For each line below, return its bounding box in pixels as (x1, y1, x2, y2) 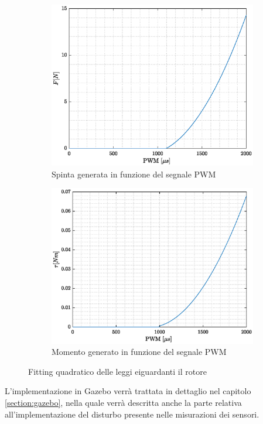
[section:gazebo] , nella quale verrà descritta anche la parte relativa (5, 396, 242, 409)
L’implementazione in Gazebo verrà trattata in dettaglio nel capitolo (5, 385, 251, 397)
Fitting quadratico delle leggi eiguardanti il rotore (28, 365, 207, 377)
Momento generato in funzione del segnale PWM (52, 346, 227, 358)
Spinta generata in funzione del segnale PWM (52, 167, 216, 180)
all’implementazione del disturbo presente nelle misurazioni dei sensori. (5, 408, 259, 420)
